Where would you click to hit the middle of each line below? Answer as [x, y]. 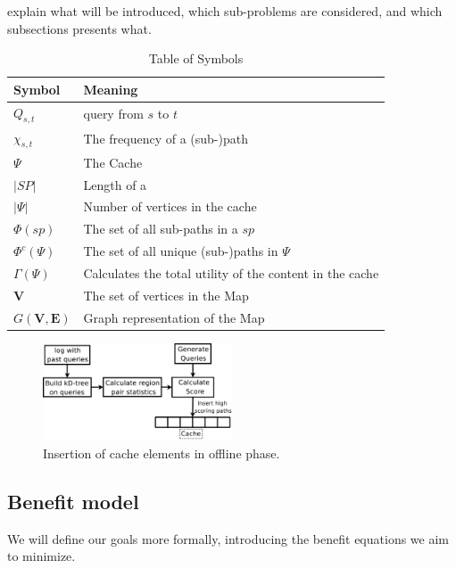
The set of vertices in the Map [166, 295]
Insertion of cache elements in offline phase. [162, 453]
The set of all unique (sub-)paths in [181, 251]
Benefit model [73, 501]
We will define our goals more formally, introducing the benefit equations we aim [228, 538]
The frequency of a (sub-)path [166, 139]
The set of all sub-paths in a [161, 229]
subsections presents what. [79, 28]
